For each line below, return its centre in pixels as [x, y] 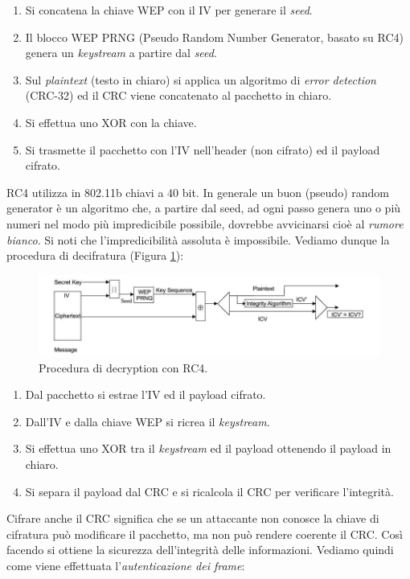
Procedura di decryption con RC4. [123, 367]
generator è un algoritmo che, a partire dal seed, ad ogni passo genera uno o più [204, 208]
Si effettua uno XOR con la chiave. [111, 122]
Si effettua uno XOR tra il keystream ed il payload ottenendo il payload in [208, 448]
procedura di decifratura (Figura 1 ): [95, 255]
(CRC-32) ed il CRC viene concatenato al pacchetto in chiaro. [178, 95]
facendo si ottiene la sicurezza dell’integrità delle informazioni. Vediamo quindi [200, 550]
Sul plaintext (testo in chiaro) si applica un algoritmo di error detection [201, 79]
